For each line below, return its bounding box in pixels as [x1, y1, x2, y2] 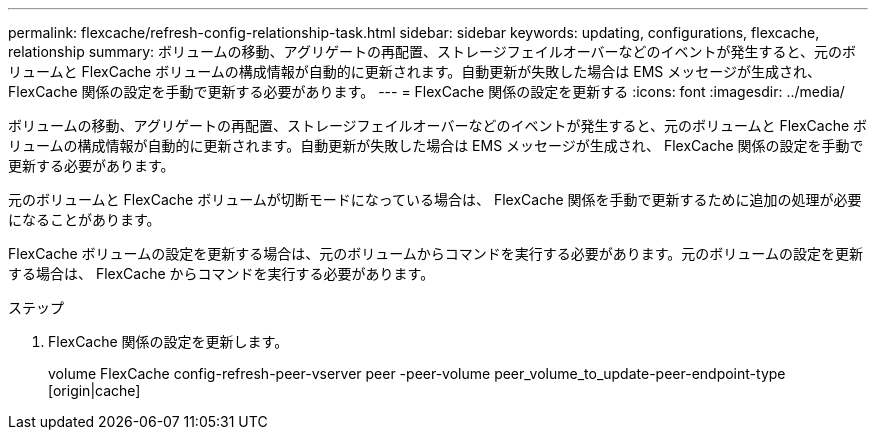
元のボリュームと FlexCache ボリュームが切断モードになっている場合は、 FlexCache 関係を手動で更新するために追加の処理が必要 [8, 191, 862, 208]
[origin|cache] [48, 382, 141, 399]
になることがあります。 [8, 211, 161, 228]
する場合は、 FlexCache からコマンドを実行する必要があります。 [8, 265, 435, 282]
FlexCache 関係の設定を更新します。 [48, 333, 289, 350]
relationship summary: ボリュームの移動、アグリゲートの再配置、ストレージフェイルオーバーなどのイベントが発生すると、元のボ [8, 43, 856, 60]
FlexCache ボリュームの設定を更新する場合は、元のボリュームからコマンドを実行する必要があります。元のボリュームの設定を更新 [8, 245, 863, 262]
